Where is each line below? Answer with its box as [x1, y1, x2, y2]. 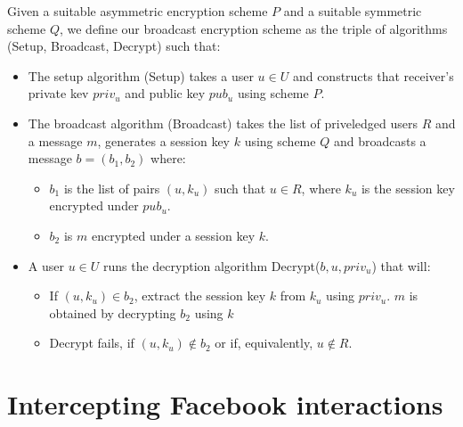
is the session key [361, 178, 455, 197]
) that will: [371, 256, 431, 275]
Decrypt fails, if [49, 333, 134, 352]
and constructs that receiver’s [292, 66, 454, 85]
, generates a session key [97, 131, 231, 150]
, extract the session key [134, 286, 266, 305]
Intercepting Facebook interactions [7, 386, 443, 423]
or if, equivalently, [215, 333, 313, 352]
